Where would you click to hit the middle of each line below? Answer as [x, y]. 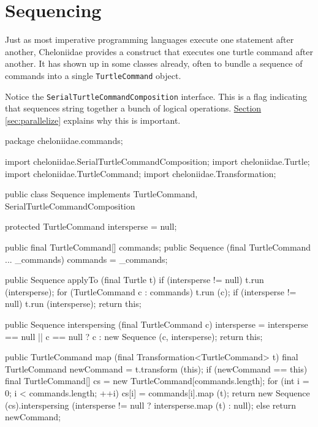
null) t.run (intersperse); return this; [73, 304]
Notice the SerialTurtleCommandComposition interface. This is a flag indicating [156, 96]
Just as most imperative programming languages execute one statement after [150, 40]
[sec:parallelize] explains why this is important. [93, 120]
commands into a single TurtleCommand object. [93, 75]
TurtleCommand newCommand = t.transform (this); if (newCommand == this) [156, 368]
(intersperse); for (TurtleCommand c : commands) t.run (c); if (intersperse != [151, 291]
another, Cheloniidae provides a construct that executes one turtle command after [159, 51]
